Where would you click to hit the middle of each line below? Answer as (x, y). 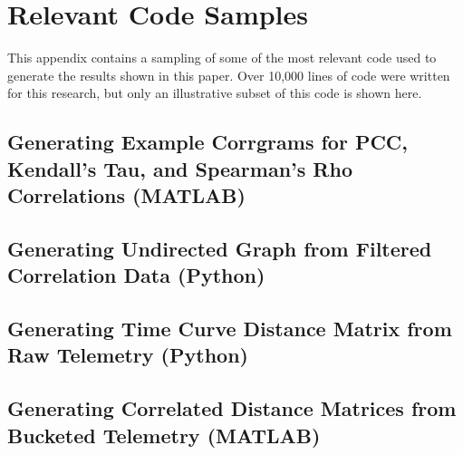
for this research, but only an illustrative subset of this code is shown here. (215, 93)
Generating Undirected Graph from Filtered (220, 248)
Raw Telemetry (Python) (128, 355)
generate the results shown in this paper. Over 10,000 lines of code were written (229, 75)
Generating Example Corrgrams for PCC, (208, 142)
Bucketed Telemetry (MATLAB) (164, 435)
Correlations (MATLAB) (126, 195)
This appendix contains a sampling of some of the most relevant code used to (222, 58)
